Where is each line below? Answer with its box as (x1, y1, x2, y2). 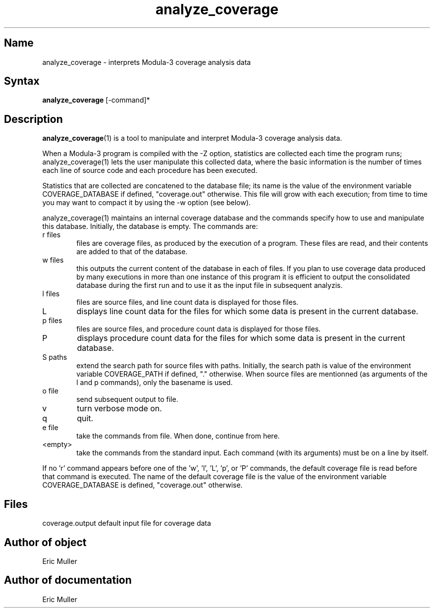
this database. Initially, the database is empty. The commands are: (42, 222, 258, 231)
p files (42, 316, 62, 325)
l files (42, 289, 60, 298)
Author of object (4, 536, 87, 549)
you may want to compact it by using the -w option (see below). (42, 198, 251, 207)
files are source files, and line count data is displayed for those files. (76, 298, 299, 307)
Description (4, 112, 63, 125)
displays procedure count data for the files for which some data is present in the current (77, 333, 405, 343)
